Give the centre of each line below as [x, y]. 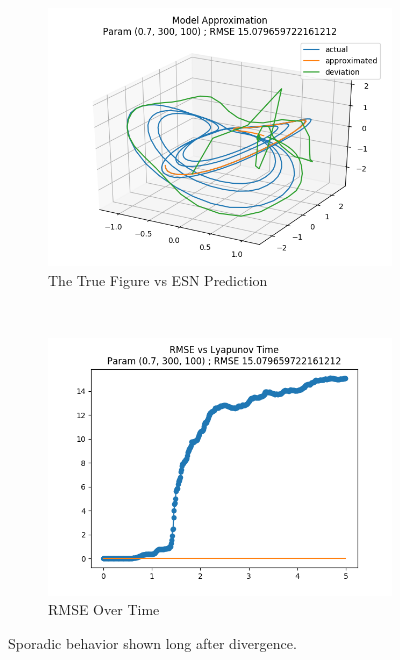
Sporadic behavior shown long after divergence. [152, 642]
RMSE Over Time [104, 609]
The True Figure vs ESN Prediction [158, 279]
